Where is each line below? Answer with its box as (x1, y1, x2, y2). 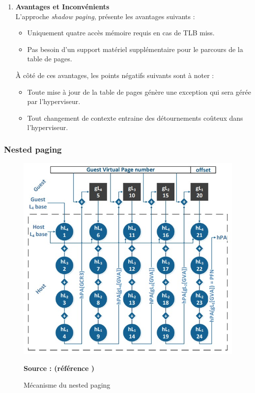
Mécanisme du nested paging (24, 379, 111, 390)
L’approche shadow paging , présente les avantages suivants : (15, 11, 195, 21)
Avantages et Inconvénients (15, 1, 110, 11)
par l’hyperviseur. (27, 96, 81, 106)
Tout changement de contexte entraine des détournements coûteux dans (27, 112, 243, 123)
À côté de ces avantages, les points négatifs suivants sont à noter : (15, 70, 214, 80)
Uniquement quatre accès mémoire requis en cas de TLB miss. (27, 27, 215, 38)
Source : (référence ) (24, 363, 94, 373)
